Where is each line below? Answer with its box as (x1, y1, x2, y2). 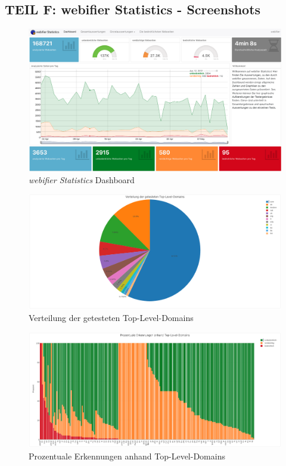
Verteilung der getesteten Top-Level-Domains (29, 311, 194, 324)
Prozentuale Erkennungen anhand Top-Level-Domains (29, 449, 225, 462)
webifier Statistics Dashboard (29, 173, 135, 186)
